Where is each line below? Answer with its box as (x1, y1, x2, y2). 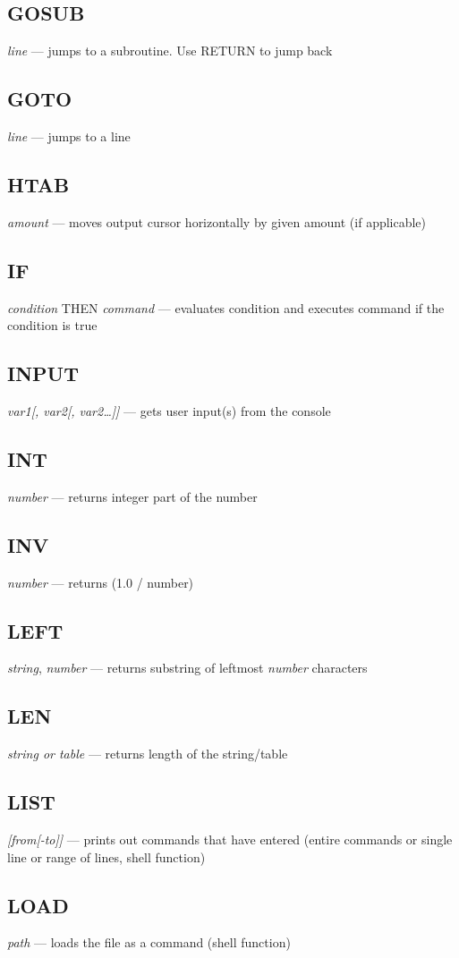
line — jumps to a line (7, 127, 131, 145)
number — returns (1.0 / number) (7, 572, 194, 591)
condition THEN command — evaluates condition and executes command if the (7, 298, 445, 317)
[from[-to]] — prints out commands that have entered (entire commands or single (7, 829, 453, 848)
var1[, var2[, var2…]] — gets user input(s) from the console (7, 401, 331, 420)
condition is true (7, 316, 98, 335)
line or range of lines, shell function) (7, 847, 206, 866)
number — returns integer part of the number (7, 487, 258, 505)
